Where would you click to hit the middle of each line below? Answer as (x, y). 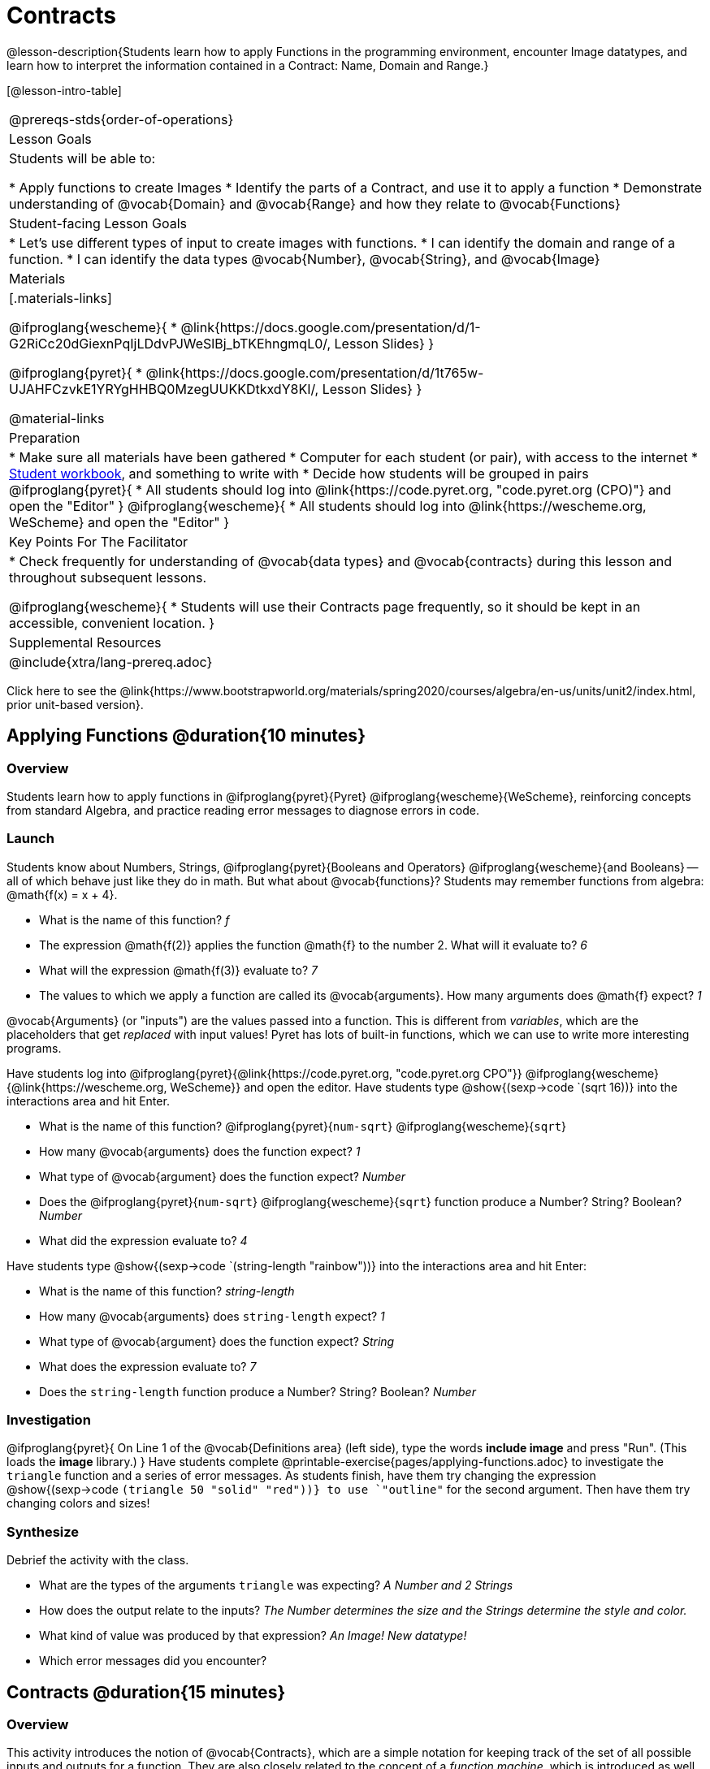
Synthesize (43, 1531)
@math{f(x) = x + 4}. (62, 894)
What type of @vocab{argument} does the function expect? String (217, 1341)
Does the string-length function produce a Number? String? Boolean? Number (258, 1391)
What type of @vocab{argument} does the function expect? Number (222, 1176)
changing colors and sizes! (78, 1503)
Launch (30, 839)
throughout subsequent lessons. (108, 577)
